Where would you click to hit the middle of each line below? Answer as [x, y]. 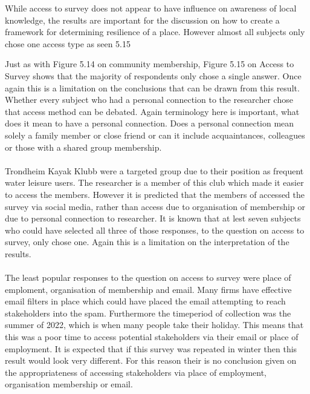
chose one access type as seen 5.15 [68, 43]
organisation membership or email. [69, 384]
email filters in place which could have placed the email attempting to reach [145, 301]
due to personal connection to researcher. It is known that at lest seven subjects [153, 218]
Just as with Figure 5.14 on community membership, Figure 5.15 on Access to [150, 64]
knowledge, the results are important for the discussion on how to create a [142, 20]
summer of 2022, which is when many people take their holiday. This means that [154, 325]
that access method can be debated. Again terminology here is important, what [152, 111]
